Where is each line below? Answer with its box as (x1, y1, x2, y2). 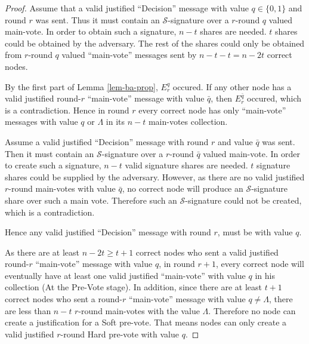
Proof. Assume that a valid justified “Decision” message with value (5, 2, 249, 14)
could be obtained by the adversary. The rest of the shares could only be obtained (5, 36, 305, 49)
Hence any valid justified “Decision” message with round (5, 226, 211, 238)
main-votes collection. (148, 115, 228, 128)
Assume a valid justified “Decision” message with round (5, 135, 209, 148)
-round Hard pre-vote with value (60, 327, 180, 340)
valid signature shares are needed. (125, 159, 248, 171)
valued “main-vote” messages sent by (61, 48, 197, 61)
